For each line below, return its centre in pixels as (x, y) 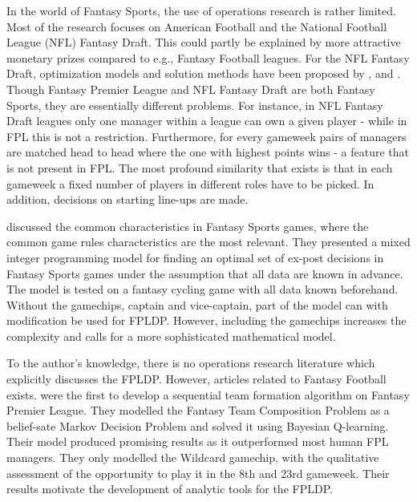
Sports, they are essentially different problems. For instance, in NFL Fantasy (195, 105)
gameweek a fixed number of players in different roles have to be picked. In (190, 183)
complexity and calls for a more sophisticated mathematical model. (171, 336)
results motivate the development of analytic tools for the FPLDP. (170, 489)
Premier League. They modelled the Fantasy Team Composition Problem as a (198, 410)
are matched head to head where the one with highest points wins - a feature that (208, 152)
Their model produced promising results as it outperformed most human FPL (198, 441)
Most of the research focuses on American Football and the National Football (197, 26)
